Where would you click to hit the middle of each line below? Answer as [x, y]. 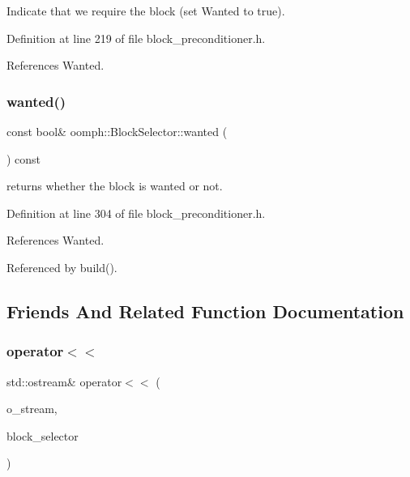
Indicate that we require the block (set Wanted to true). [146, 11]
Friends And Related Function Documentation [205, 311]
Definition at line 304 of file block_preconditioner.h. [136, 213]
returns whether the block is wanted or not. [115, 186]
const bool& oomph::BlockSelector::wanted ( [117, 131]
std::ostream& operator [64, 381]
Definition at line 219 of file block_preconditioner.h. [136, 38]
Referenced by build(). [62, 267]
